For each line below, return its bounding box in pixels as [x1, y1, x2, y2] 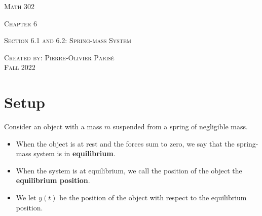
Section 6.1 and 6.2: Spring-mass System [4, 35, 131, 46]
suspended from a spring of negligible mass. [113, 121, 248, 132]
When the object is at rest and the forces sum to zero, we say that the [16, 138, 235, 149]
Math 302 [4, 1, 34, 11]
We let [16, 192, 36, 203]
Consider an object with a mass [4, 121, 102, 132]
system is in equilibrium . [33, 148, 116, 159]
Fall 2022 [4, 62, 35, 73]
